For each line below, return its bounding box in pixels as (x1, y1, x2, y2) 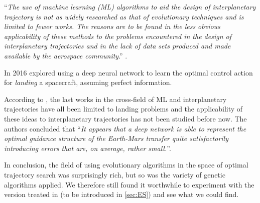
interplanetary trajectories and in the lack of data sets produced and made (4, 40, 231, 51)
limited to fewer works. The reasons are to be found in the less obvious (4, 21, 220, 31)
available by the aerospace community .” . (4, 50, 127, 60)
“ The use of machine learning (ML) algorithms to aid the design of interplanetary (4, 1, 256, 11)
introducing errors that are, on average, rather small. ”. (4, 142, 171, 153)
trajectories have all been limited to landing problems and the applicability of (4, 103, 243, 114)
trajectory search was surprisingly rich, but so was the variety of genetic (4, 169, 225, 179)
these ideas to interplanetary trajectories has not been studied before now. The (4, 113, 247, 123)
